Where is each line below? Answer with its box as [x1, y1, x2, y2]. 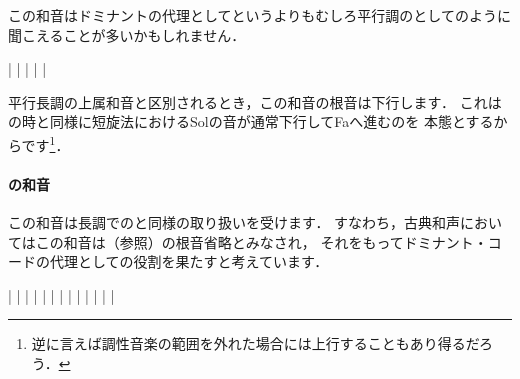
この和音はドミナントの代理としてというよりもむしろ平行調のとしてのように [8, 5, 511, 25]
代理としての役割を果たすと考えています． [49, 251, 329, 272]
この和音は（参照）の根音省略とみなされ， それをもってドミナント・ [35, 231, 488, 252]
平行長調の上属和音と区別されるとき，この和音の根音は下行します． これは [8, 91, 502, 112]
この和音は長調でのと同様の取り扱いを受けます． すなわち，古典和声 [8, 212, 461, 233]
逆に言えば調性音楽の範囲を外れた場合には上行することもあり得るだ [31, 333, 479, 354]
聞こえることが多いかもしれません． [8, 24, 246, 45]
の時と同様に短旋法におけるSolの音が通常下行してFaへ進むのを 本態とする [8, 111, 494, 132]
